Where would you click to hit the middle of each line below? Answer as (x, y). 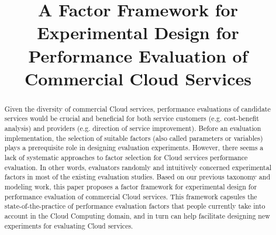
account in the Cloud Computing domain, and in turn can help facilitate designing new (137, 215)
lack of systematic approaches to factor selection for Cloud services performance (126, 158)
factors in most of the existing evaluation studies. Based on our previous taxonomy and (137, 177)
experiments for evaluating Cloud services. (69, 225)
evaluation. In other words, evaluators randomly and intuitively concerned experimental (138, 167)
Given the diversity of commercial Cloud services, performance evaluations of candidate (137, 108)
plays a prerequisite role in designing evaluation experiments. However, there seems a (134, 148)
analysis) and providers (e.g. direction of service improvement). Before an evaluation (133, 128)
